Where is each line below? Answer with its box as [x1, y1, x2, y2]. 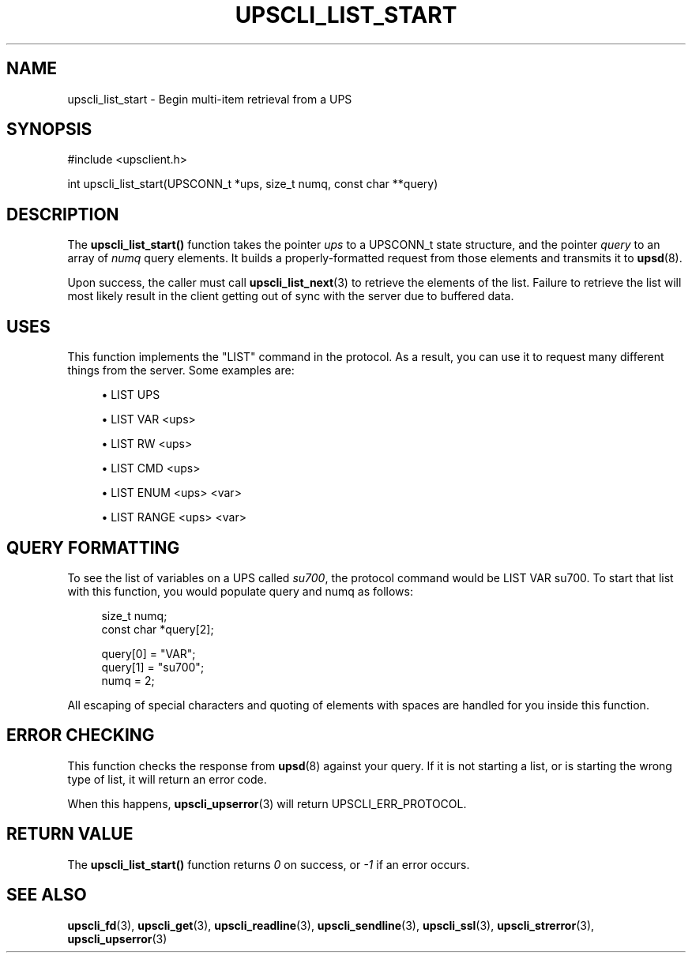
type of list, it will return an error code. [67, 772, 267, 786]
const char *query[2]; [101, 622, 214, 636]
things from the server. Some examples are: [67, 363, 295, 378]
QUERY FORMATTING [6, 537, 180, 558]
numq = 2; [101, 673, 155, 687]
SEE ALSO [6, 885, 87, 905]
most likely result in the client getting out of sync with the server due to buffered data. [67, 289, 514, 303]
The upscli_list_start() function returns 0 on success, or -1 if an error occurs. [67, 857, 470, 871]
